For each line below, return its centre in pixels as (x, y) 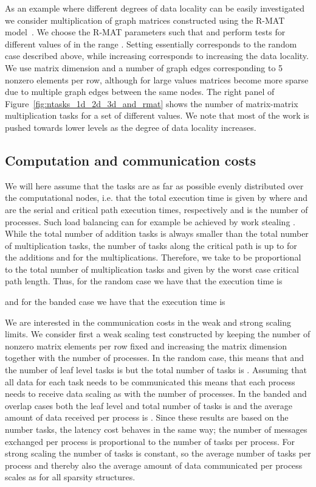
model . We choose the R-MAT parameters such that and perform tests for (145, 32)
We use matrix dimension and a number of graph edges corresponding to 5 (144, 67)
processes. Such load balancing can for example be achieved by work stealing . (150, 221)
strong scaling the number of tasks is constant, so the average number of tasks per (158, 453)
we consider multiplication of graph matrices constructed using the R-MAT (145, 20)
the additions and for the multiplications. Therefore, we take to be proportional (153, 257)
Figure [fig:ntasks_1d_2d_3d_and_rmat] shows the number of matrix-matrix (152, 103)
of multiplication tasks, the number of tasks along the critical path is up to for (151, 245)
